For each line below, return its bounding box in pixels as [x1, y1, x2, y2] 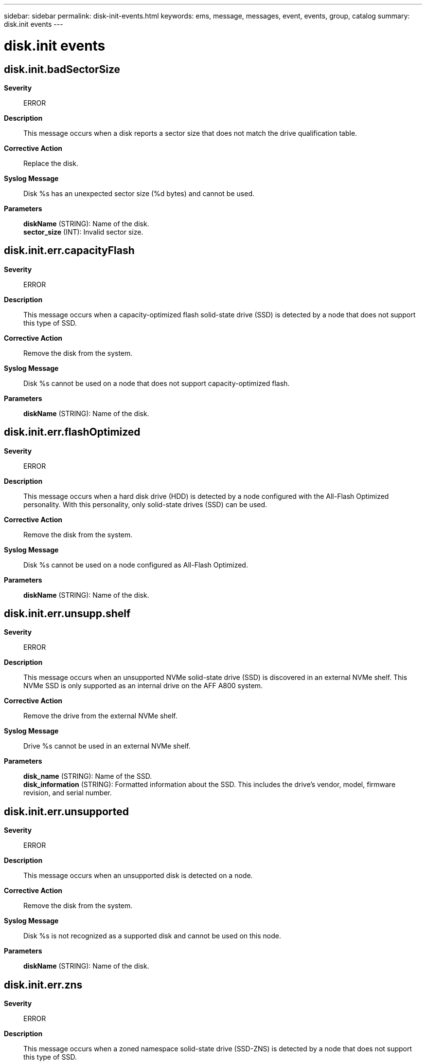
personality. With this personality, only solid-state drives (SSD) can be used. [23, 500, 267, 509]
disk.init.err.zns [4, 978, 83, 991]
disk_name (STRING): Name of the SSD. [23, 772, 152, 781]
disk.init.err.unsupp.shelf [4, 607, 131, 620]
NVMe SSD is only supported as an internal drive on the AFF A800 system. [23, 681, 263, 690]
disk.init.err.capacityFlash [4, 244, 135, 257]
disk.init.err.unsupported [4, 805, 129, 818]
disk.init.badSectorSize [4, 63, 121, 75]
